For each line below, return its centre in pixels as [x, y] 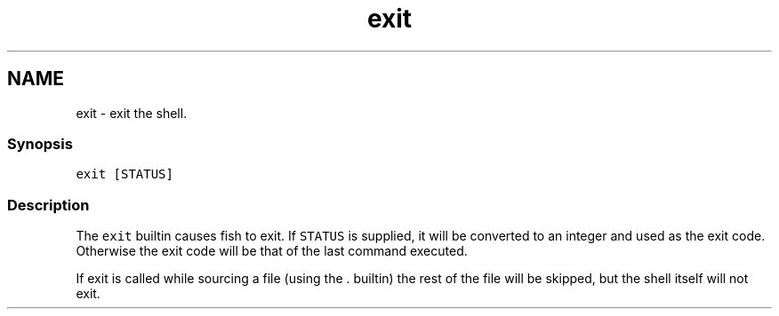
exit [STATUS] [124, 174]
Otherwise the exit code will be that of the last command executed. [272, 251]
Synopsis [40, 143]
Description [48, 205]
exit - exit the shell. [132, 113]
